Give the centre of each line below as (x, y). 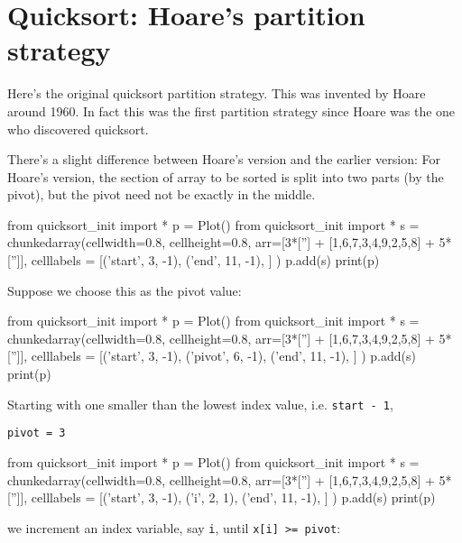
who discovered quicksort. (78, 129)
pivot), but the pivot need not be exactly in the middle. (162, 194)
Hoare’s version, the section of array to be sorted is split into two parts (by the (226, 176)
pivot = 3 (37, 433)
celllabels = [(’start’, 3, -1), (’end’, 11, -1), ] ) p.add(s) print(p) (205, 260)
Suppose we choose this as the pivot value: (125, 290)
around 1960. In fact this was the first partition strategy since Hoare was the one (231, 110)
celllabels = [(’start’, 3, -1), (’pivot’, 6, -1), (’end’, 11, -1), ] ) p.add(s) (223, 356)
